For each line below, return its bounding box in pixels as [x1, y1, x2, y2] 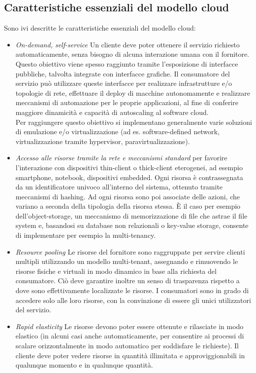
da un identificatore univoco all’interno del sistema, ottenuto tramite [15, 182, 223, 192]
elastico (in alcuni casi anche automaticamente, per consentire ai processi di [15, 331, 244, 341]
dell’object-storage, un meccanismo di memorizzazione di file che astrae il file [15, 210, 248, 221]
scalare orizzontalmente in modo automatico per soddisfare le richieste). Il [15, 340, 239, 351]
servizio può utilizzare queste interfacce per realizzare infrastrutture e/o [15, 78, 232, 88]
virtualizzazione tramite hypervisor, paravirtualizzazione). [15, 136, 190, 146]
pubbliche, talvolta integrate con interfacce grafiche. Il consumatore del [15, 68, 230, 78]
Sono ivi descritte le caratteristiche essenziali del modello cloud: [4, 23, 196, 33]
